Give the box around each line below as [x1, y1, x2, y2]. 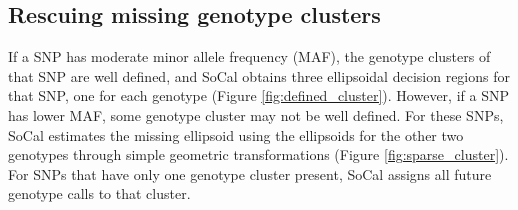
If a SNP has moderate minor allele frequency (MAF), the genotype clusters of [8, 46, 491, 67]
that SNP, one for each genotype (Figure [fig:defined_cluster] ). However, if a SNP [8, 85, 509, 106]
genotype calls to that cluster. [8, 183, 191, 204]
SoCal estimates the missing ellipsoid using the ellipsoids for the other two [8, 124, 464, 145]
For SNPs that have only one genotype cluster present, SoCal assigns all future [8, 163, 492, 184]
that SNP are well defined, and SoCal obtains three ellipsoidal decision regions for [8, 65, 510, 86]
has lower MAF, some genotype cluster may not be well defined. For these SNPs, [8, 104, 504, 125]
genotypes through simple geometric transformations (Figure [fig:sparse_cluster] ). [8, 144, 509, 165]
